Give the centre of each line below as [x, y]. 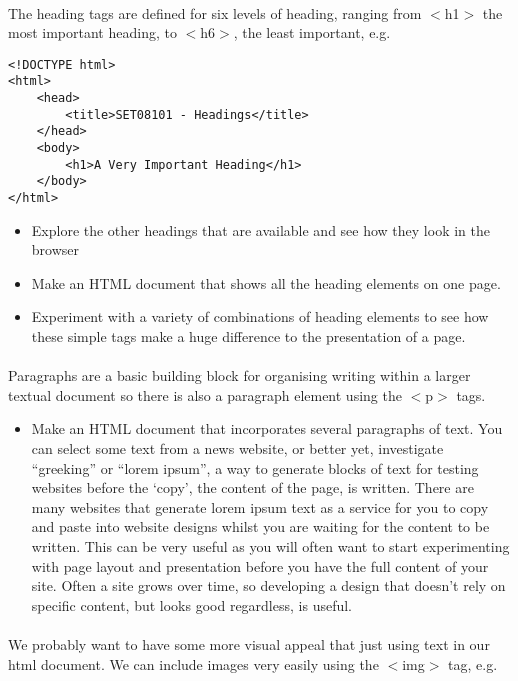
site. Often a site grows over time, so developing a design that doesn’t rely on [268, 585]
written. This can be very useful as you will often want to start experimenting [270, 546]
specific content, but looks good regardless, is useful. [192, 604]
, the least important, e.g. [312, 32]
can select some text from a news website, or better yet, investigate [237, 448]
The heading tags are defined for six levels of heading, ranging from [215, 12]
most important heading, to [92, 32]
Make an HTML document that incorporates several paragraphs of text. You [267, 428]
